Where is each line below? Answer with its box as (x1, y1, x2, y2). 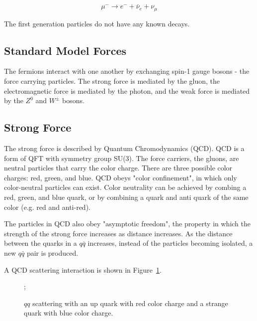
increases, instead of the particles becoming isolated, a (87, 238, 253, 248)
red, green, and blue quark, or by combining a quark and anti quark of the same (4, 192, 249, 202)
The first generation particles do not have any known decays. (4, 18, 190, 28)
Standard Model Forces (4, 42, 126, 58)
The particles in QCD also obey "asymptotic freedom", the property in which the (4, 218, 251, 229)
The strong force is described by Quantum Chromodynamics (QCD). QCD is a (4, 143, 245, 154)
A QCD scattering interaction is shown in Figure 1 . (4, 264, 162, 275)
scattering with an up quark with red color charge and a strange (32, 298, 228, 308)
